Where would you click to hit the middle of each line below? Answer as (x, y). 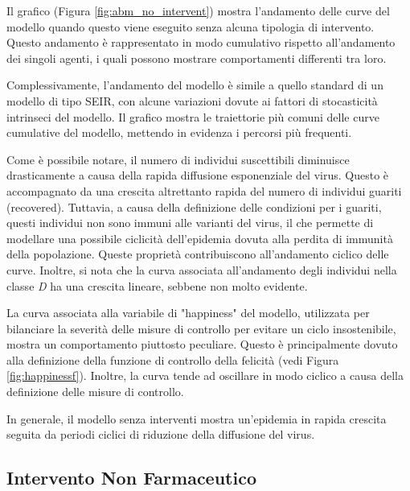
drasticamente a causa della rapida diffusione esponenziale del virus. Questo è (198, 175)
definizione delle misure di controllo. (95, 392)
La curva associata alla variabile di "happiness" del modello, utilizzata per (188, 313)
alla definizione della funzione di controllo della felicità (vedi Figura (173, 359)
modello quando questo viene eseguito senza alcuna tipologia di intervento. (191, 26)
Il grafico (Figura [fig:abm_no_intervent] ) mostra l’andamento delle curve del (198, 10)
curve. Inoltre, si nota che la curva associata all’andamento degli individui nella (202, 269)
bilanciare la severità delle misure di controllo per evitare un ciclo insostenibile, (201, 328)
